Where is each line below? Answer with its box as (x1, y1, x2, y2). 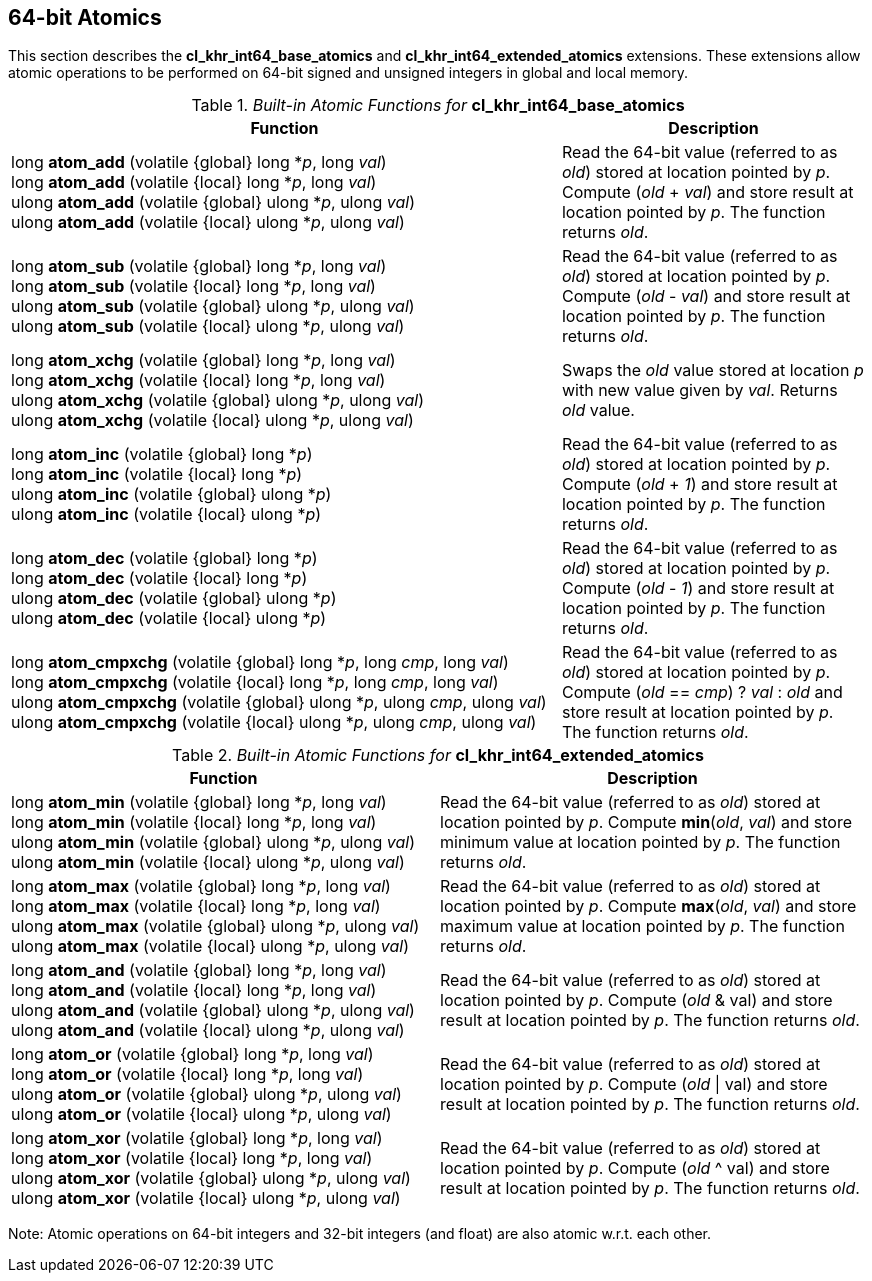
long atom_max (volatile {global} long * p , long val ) (11, 876, 391, 897)
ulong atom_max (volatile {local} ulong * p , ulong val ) (11, 936, 410, 957)
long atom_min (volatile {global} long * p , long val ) (11, 792, 387, 813)
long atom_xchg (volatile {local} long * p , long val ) (11, 370, 386, 391)
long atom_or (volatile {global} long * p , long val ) (11, 1044, 374, 1065)
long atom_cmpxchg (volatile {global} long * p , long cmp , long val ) (11, 652, 509, 673)
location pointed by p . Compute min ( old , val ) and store (440, 812, 852, 833)
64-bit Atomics (8, 5, 162, 30)
